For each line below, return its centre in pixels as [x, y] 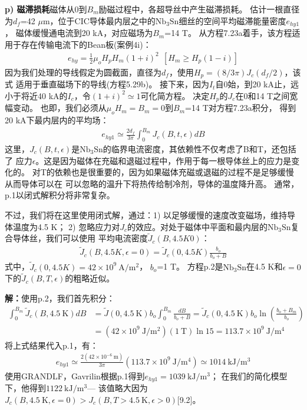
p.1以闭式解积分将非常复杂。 [60, 195]
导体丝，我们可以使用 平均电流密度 [80, 238]
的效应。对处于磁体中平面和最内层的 [198, 226]
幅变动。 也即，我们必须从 [56, 108]
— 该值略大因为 [118, 388]
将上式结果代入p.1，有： [52, 345]
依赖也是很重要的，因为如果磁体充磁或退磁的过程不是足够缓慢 [174, 172]
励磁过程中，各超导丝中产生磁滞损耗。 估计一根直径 [199, 9]
